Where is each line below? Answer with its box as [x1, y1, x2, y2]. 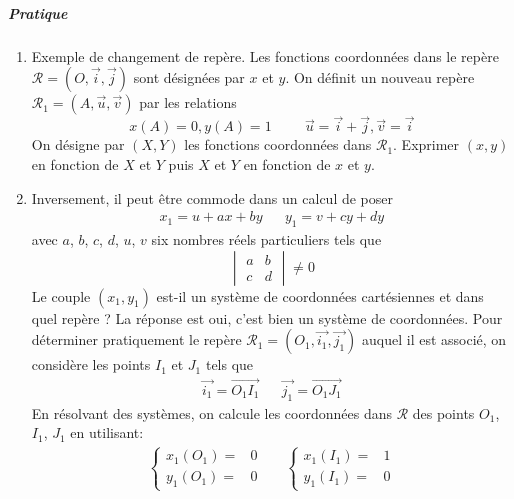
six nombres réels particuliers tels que [151, 228, 382, 249]
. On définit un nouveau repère [285, 67, 475, 88]
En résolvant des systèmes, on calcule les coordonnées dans [31, 402, 392, 423]
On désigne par [31, 134, 125, 155]
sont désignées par [133, 67, 245, 88]
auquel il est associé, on [362, 329, 507, 350]
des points [412, 402, 475, 423]
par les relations [139, 92, 237, 113]
